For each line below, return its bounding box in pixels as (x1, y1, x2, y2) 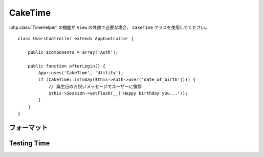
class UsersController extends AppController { (18, 36, 134, 41)
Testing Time (9, 139, 50, 148)
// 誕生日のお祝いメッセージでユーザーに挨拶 (48, 84, 142, 89)
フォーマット (9, 124, 48, 132)
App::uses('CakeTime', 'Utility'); (38, 70, 124, 75)
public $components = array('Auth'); (27, 49, 118, 55)
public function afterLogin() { (27, 63, 106, 68)
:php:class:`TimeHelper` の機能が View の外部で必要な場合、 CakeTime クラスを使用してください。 (9, 24, 210, 30)
